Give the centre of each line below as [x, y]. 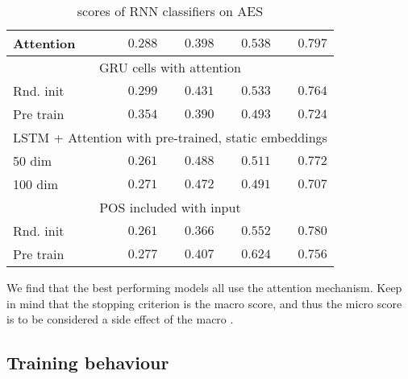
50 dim [33, 161]
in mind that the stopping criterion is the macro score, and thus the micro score [204, 303]
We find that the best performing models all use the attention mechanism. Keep [204, 287]
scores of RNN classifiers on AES [170, 11]
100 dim [36, 184]
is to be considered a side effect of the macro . [120, 319]
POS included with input [170, 207]
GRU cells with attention [170, 67]
